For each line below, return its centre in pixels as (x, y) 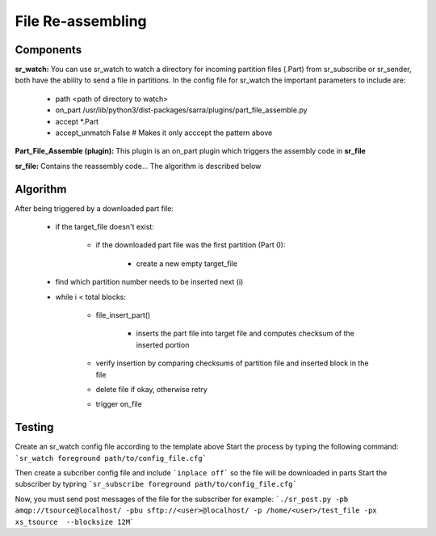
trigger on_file (119, 404)
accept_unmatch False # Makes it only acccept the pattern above (164, 133)
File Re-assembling (81, 21)
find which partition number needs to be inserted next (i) (149, 282)
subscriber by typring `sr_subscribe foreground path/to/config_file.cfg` (156, 484)
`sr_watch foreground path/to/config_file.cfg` (111, 458)
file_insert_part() (123, 315)
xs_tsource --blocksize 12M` (75, 522)
